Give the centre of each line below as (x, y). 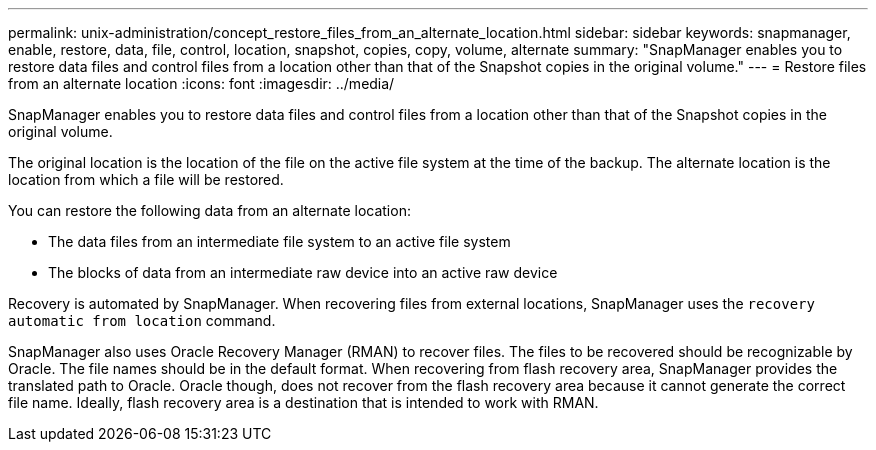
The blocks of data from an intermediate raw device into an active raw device (303, 272)
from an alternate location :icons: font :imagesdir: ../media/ (201, 83)
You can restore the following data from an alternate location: (209, 210)
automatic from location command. (142, 320)
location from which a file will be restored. (146, 179)
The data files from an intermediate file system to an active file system (279, 241)
